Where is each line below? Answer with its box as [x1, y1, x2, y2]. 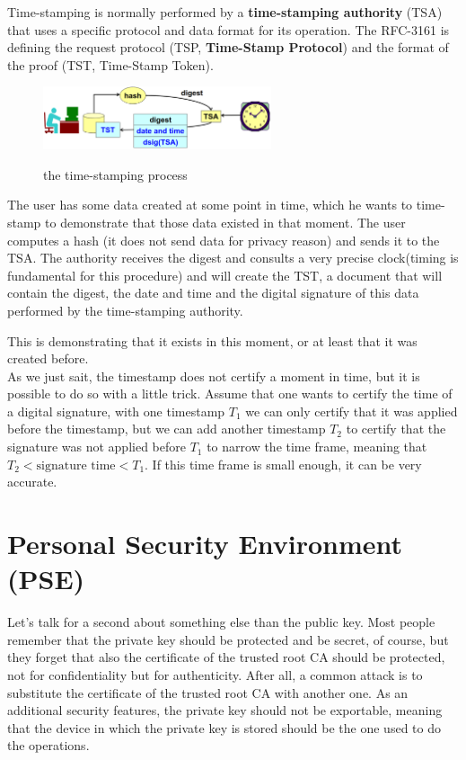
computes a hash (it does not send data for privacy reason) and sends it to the [7, 230, 440, 249]
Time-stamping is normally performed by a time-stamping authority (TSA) [7, 3, 443, 21]
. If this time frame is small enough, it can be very [145, 454, 422, 473]
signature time [36, 459, 116, 472]
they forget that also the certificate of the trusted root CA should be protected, [7, 648, 445, 666]
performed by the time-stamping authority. [7, 300, 243, 319]
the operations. [7, 736, 90, 755]
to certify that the [346, 419, 446, 438]
